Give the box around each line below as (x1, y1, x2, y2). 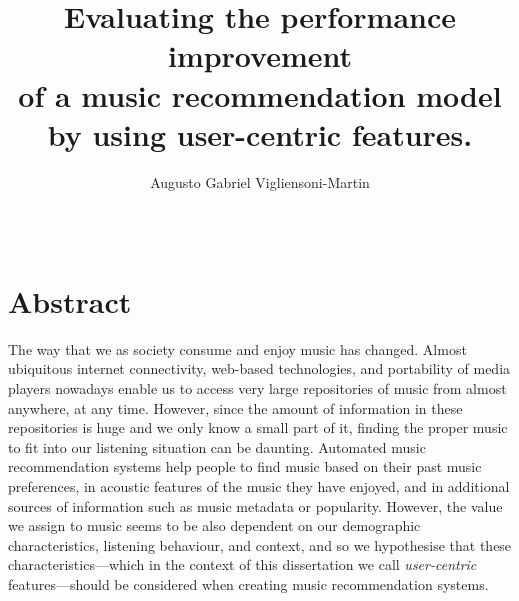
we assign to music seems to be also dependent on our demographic (8, 515, 421, 536)
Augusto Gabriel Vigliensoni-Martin (150, 171, 370, 192)
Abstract (8, 280, 132, 321)
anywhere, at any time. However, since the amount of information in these (8, 397, 463, 418)
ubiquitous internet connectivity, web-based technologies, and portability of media (8, 358, 511, 379)
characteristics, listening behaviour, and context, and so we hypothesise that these (8, 534, 512, 555)
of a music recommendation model (18, 74, 502, 115)
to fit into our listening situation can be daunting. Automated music (8, 436, 426, 457)
